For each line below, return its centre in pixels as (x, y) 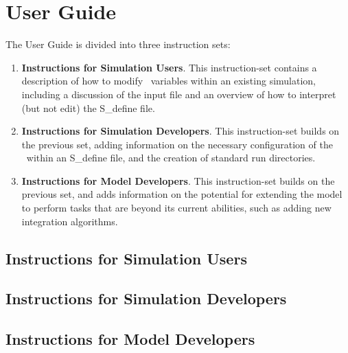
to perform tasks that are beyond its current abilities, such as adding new (176, 208)
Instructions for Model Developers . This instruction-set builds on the (178, 180)
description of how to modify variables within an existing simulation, (169, 81)
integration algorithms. (70, 221)
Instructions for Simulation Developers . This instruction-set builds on (181, 131)
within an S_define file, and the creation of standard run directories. (171, 158)
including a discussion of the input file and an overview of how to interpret (179, 94)
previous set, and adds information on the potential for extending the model (182, 194)
